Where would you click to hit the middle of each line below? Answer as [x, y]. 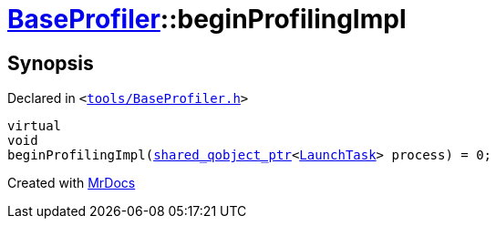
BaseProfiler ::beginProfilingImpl [207, 19]
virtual [35, 126]
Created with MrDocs [72, 183]
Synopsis [51, 63]
